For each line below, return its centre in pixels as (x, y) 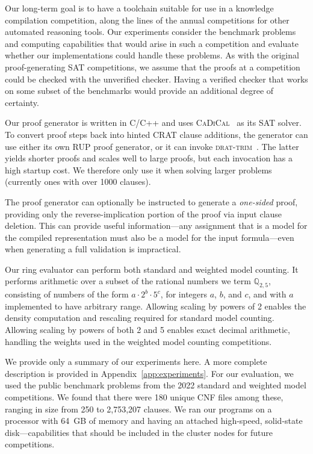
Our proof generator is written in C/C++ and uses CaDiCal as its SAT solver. (153, 123)
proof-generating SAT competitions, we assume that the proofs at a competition (153, 67)
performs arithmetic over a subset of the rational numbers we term (128, 281)
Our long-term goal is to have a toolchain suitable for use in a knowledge (139, 8)
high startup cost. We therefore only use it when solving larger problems (138, 169)
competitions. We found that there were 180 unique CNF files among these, (144, 397)
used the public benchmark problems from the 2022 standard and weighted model (156, 385)
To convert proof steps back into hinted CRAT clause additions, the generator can (156, 134)
